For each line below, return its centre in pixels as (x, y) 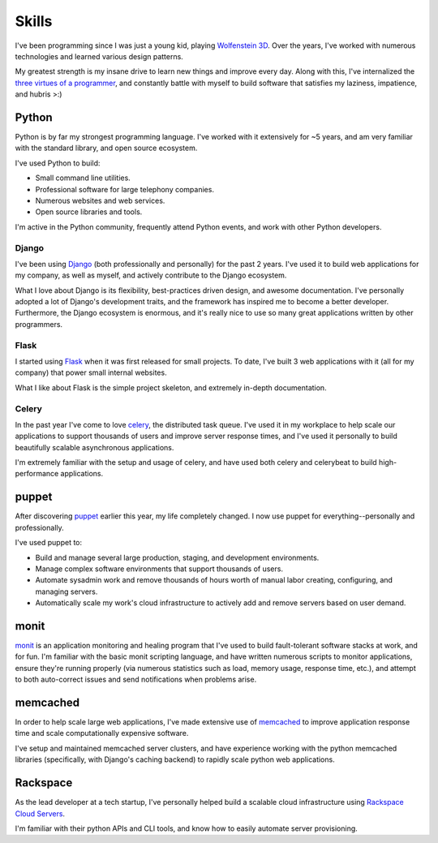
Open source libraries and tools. (89, 212)
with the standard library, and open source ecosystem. (106, 148)
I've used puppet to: (49, 543)
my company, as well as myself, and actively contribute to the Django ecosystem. (151, 275)
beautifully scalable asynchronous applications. (94, 447)
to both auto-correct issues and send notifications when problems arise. (136, 680)
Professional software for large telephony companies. (125, 189)
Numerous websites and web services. (100, 200)
